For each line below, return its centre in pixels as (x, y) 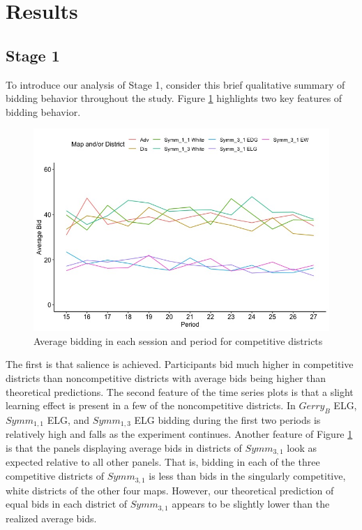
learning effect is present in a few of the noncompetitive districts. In (151, 405)
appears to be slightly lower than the (251, 504)
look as (302, 448)
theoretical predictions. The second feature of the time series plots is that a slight (180, 391)
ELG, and (68, 419)
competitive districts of (55, 476)
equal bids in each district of (67, 504)
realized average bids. (51, 518)
